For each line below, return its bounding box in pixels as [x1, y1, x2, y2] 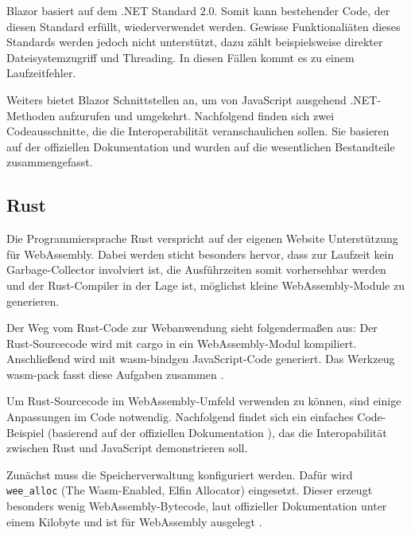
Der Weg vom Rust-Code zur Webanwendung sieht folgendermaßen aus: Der [6, 319, 378, 336]
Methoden [6, 107, 56, 123]
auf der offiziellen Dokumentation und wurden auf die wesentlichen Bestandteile [6, 138, 395, 154]
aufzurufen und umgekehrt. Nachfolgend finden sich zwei [59, 107, 335, 123]
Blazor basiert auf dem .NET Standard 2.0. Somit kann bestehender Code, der [6, 2, 390, 18]
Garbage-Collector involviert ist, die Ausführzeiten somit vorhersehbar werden [6, 261, 386, 278]
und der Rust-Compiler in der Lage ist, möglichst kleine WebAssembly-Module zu [6, 276, 405, 293]
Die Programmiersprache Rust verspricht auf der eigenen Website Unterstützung [6, 230, 398, 247]
